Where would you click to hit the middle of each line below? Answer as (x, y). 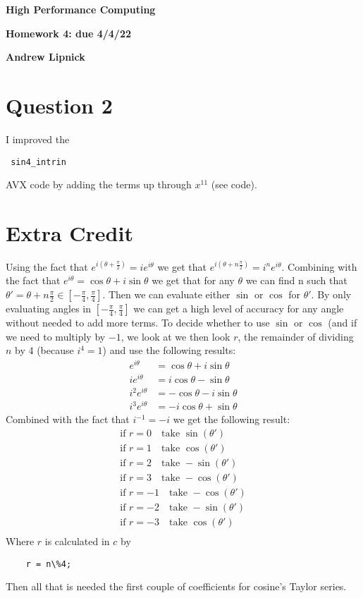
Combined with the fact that (68, 419)
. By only (331, 294)
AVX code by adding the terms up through (99, 184)
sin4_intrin (38, 162)
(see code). (234, 184)
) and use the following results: (169, 350)
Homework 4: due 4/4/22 (68, 33)
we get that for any (193, 280)
